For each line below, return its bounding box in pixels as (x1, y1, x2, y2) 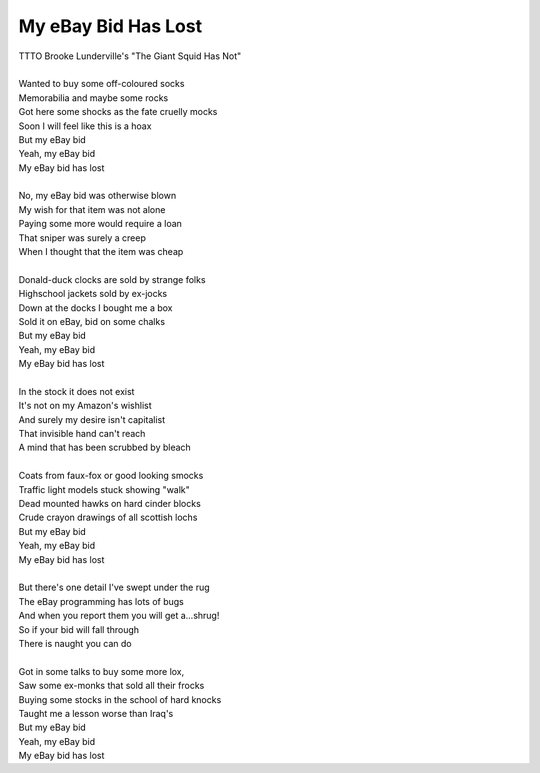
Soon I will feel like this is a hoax (18, 120, 152, 132)
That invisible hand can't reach (18, 428, 146, 440)
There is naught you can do (18, 637, 132, 649)
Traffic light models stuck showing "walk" (18, 483, 190, 495)
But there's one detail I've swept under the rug (18, 581, 210, 594)
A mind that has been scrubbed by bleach (18, 441, 192, 454)
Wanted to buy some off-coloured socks (18, 78, 185, 90)
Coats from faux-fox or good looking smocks (18, 470, 204, 482)
